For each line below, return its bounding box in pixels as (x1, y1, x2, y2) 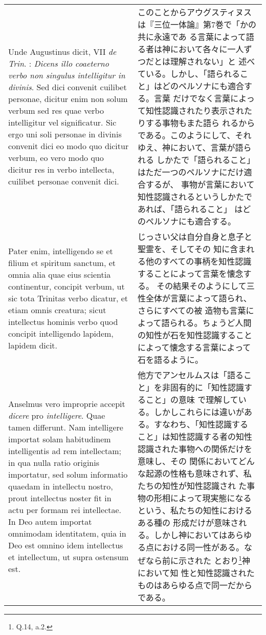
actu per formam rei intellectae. (8, 503, 122, 516)
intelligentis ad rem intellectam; (8, 444, 122, 457)
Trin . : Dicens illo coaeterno (8, 57, 109, 69)
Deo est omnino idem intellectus (8, 539, 123, 551)
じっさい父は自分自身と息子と (137, 231, 252, 242)
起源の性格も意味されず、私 (145, 467, 252, 479)
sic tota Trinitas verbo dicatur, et (8, 292, 128, 304)
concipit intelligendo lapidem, (8, 327, 114, 339)
